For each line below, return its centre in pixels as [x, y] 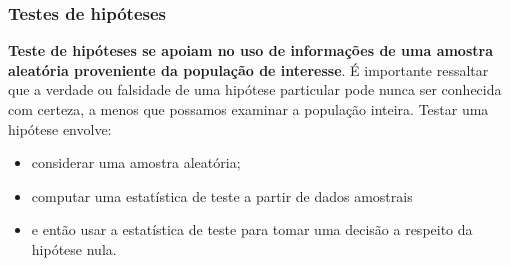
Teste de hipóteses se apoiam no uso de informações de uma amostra [251, 50]
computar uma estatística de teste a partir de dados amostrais [222, 195]
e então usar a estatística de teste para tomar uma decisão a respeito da [252, 229]
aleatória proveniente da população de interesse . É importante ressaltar [248, 69]
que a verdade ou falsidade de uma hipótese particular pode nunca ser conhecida [255, 89]
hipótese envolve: [60, 128]
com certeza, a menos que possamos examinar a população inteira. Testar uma [248, 109]
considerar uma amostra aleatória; [136, 162]
